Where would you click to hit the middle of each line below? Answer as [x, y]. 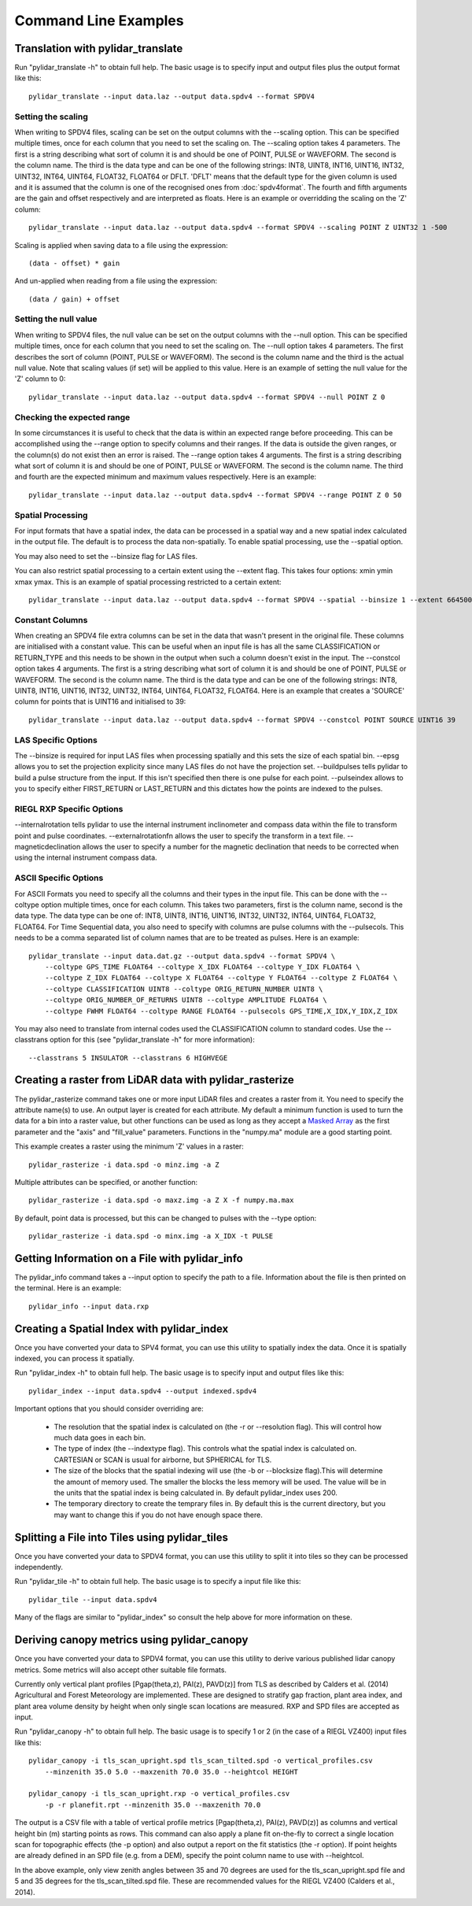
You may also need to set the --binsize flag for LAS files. [106, 556]
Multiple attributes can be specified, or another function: [106, 1182]
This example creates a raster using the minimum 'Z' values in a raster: [129, 1146]
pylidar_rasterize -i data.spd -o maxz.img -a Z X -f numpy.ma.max [161, 1200]
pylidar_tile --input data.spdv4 [93, 1599]
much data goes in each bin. [100, 1438]
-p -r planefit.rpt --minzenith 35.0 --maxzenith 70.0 [153, 1804]
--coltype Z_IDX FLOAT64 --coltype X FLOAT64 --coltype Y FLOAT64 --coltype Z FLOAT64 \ [221, 978]
